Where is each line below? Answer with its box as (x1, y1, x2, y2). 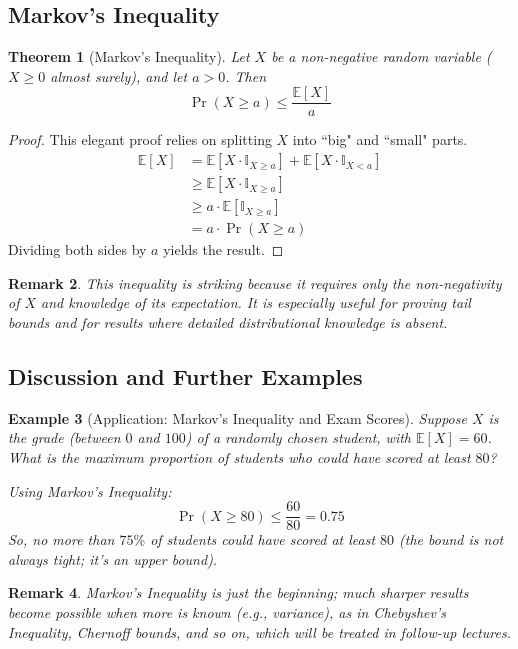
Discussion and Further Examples (8, 360, 363, 391)
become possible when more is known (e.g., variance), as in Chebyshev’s (8, 601, 447, 622)
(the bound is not (399, 529, 504, 550)
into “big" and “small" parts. (292, 129, 468, 150)
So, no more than (8, 529, 115, 550)
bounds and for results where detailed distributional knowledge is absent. (8, 311, 448, 332)
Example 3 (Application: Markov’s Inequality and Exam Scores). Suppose (8, 407, 467, 428)
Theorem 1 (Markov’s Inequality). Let (8, 46, 250, 67)
